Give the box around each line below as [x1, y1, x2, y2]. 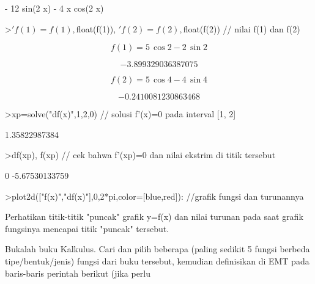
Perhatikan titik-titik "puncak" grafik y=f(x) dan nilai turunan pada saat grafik [5, 210, 303, 223]
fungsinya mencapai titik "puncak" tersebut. [5, 222, 169, 235]
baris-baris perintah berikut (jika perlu [5, 266, 151, 279]
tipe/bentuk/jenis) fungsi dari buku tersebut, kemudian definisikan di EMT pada [5, 254, 309, 267]
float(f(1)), [76, 22, 116, 35]
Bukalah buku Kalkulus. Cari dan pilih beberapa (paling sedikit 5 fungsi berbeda [5, 242, 310, 255]
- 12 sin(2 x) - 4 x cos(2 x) [5, 2, 104, 14]
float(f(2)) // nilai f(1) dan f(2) [183, 22, 300, 35]
